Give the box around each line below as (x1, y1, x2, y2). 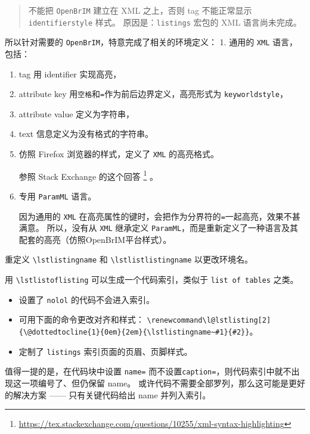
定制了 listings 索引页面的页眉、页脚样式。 (18, 345, 193, 357)
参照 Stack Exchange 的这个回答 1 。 (18, 168, 158, 182)
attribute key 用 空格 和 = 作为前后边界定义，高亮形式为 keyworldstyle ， (18, 88, 288, 100)
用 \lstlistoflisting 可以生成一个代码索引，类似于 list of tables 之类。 (5, 273, 299, 286)
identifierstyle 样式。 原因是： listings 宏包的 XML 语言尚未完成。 (28, 15, 302, 28)
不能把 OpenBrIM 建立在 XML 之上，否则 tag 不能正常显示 (28, 4, 252, 16)
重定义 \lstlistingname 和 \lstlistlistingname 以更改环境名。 (5, 253, 253, 266)
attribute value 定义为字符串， (18, 107, 135, 120)
